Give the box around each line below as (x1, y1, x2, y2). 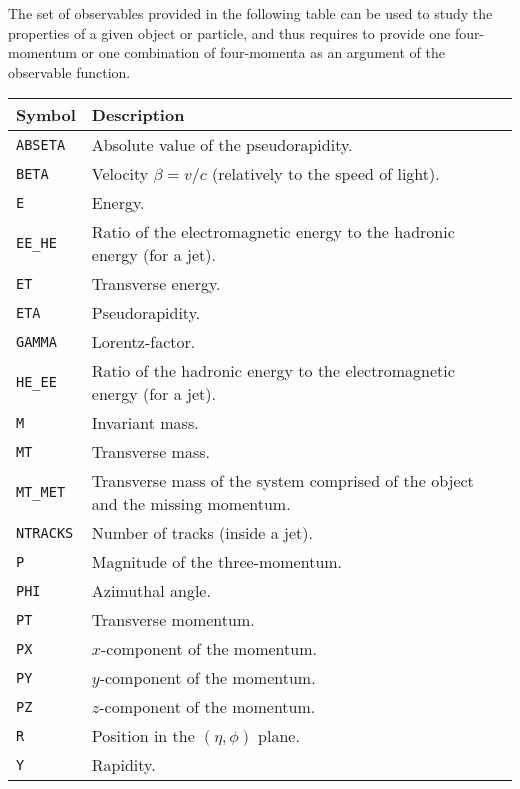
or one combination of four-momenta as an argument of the (81, 42, 445, 63)
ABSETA (16, 136, 66, 153)
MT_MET (16, 484, 66, 501)
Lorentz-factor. (91, 330, 196, 354)
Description (91, 103, 185, 127)
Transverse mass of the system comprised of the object (91, 469, 474, 493)
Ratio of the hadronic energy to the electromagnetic (91, 359, 455, 383)
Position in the (91, 724, 195, 748)
